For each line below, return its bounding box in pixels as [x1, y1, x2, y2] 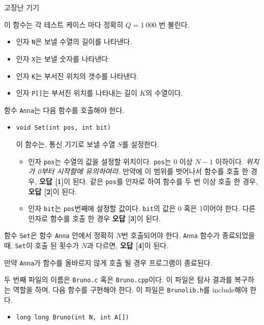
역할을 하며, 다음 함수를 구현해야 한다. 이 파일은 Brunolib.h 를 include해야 [13, 284, 248, 295]
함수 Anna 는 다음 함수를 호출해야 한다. [4, 104, 125, 115]
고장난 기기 [4, 2, 40, 12]
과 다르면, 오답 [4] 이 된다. [86, 240, 169, 251]
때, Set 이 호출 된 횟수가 [4, 240, 79, 251]
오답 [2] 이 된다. [28, 186, 77, 196]
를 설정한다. [122, 139, 159, 150]
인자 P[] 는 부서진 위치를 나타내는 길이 [16, 87, 137, 98]
